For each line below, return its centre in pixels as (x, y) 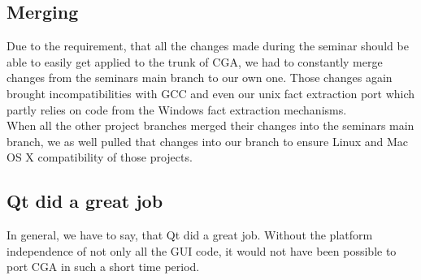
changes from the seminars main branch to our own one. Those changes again (200, 78)
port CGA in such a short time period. (103, 267)
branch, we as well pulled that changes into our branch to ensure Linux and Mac (208, 141)
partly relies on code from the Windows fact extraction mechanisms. (177, 109)
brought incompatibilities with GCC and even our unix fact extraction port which (211, 93)
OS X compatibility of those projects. (100, 157)
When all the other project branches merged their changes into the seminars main (210, 125)
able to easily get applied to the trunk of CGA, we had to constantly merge (195, 61)
